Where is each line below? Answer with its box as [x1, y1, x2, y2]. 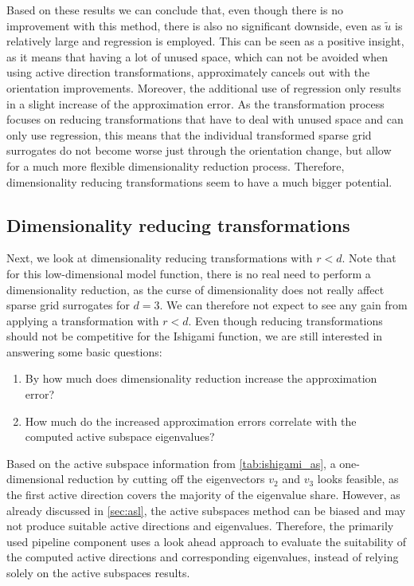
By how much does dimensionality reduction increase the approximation [25, 370, 377, 387]
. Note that [342, 250, 396, 266]
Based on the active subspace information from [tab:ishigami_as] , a [6, 454, 336, 471]
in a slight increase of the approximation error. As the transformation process [6, 95, 385, 112]
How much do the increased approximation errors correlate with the [25, 412, 357, 429]
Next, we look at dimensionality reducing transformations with [6, 250, 313, 266]
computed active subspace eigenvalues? [25, 428, 215, 445]
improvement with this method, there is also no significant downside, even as [6, 17, 381, 33]
